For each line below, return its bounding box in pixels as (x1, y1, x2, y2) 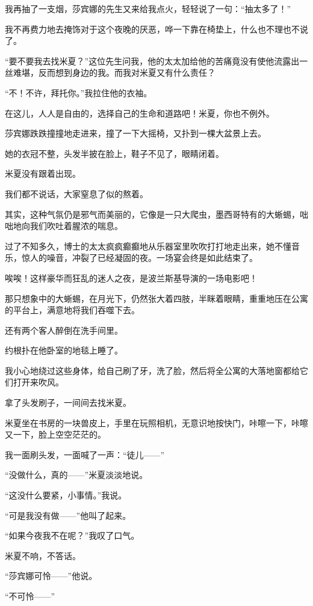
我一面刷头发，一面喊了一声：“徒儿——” (5, 448, 165, 461)
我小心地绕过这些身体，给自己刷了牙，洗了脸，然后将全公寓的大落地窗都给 (5, 364, 300, 376)
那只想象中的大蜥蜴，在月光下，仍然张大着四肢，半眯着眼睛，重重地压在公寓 (5, 292, 308, 304)
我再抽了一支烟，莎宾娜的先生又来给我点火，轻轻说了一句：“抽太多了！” (5, 2, 291, 14)
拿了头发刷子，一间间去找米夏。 (5, 396, 131, 409)
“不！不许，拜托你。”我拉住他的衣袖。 (5, 86, 152, 99)
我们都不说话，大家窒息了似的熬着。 (5, 187, 148, 200)
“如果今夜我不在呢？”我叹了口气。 (5, 529, 140, 542)
